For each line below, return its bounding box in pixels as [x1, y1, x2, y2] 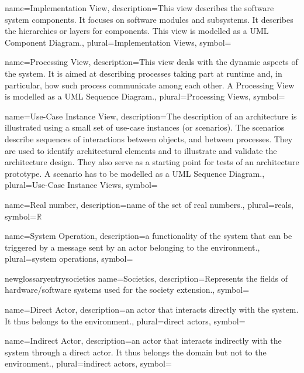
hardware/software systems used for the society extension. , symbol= [5, 283, 250, 296]
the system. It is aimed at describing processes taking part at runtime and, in [5, 67, 282, 79]
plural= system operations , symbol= [5, 252, 133, 265]
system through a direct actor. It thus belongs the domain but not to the [5, 345, 267, 358]
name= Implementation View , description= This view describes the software [5, 2, 274, 13]
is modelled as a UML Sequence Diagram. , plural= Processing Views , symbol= [5, 90, 285, 102]
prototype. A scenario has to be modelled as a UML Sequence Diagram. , [5, 167, 265, 179]
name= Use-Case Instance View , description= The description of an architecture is [5, 109, 297, 122]
